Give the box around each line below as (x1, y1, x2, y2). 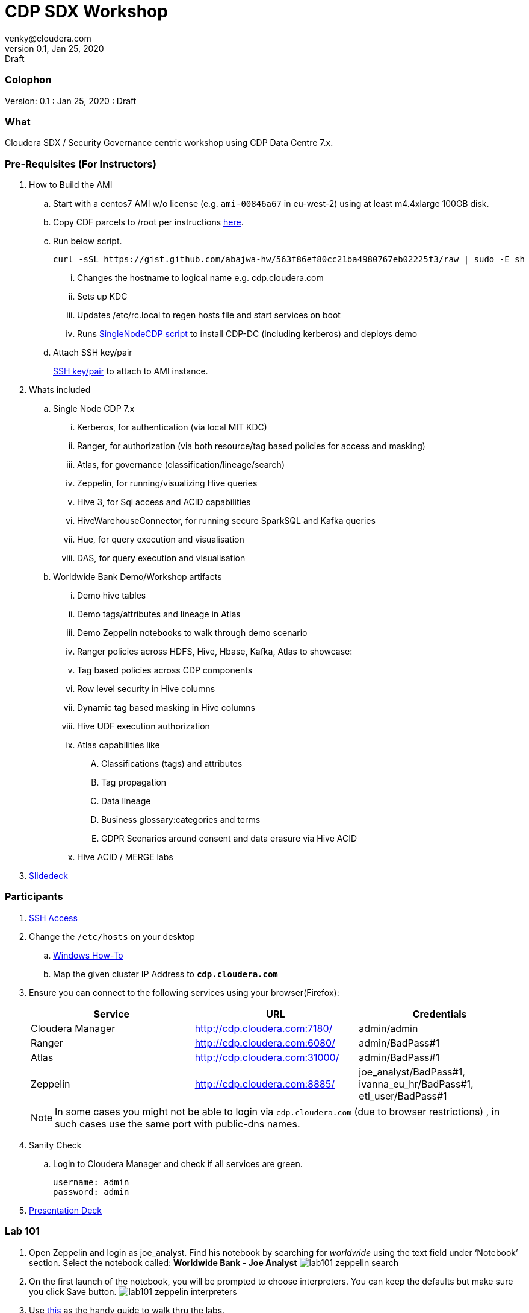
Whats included (29, 385, 91, 395)
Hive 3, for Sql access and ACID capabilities (77, 497, 251, 507)
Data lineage (101, 796, 151, 806)
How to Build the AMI (29, 180, 113, 190)
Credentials (412, 1007, 467, 1020)
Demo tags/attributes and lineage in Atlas (77, 609, 241, 619)
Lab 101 (5, 1225, 40, 1238)
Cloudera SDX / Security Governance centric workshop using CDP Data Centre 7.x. (5, 137, 333, 148)
